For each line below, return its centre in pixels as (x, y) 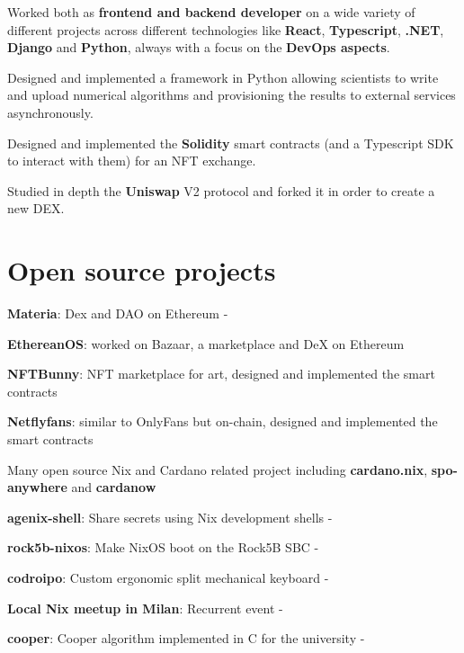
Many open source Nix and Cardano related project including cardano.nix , (218, 469)
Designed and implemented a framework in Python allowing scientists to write (223, 77)
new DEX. (36, 208)
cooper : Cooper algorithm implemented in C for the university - (186, 638)
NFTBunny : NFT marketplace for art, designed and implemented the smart (221, 374)
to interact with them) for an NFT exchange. (132, 161)
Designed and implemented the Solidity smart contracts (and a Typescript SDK (231, 143)
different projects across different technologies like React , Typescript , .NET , (226, 29)
